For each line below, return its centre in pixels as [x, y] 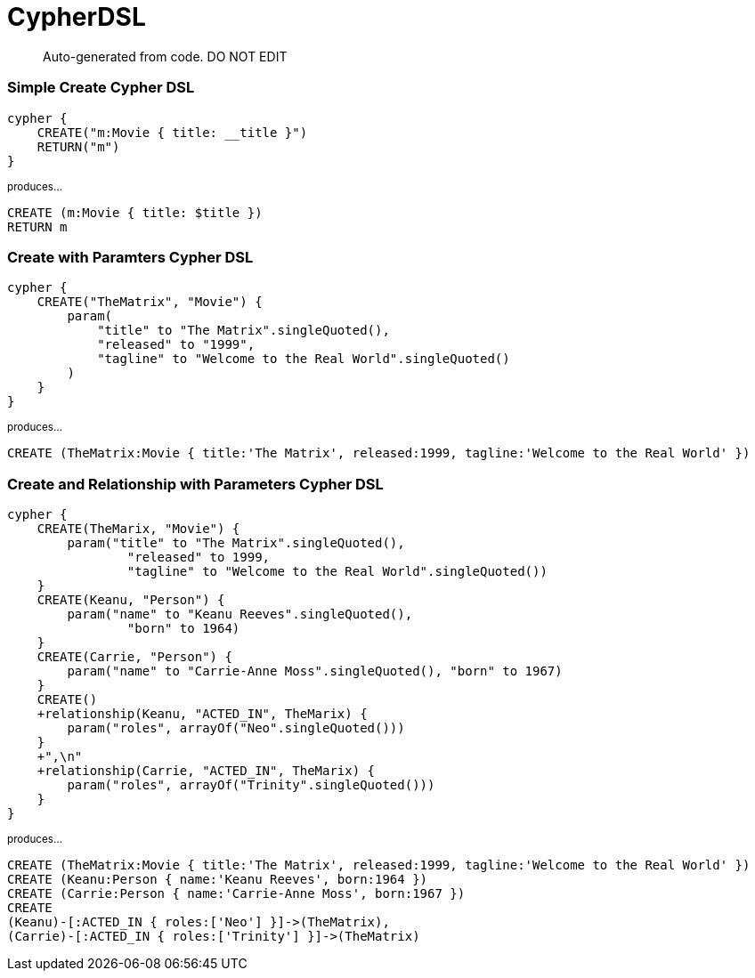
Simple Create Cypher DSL [101, 88]
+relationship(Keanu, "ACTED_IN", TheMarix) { [202, 714]
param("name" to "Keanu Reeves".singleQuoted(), [240, 614]
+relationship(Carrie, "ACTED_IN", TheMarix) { [206, 771]
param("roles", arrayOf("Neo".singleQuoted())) [236, 728]
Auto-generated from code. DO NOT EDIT [165, 56]
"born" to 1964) [183, 628]
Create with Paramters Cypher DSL [130, 257]
